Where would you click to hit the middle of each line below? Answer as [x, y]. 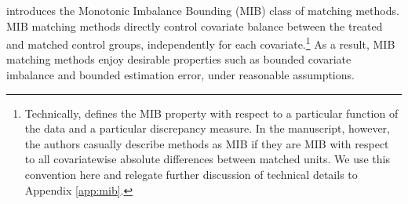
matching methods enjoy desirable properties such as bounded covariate [179, 59]
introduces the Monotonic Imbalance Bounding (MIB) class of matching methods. [203, 10]
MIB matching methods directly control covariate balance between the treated [195, 25]
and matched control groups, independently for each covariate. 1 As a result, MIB [201, 43]
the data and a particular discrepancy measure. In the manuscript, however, [207, 128]
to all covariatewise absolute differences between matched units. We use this [207, 159]
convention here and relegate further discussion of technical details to [191, 174]
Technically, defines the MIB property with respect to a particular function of [211, 113]
